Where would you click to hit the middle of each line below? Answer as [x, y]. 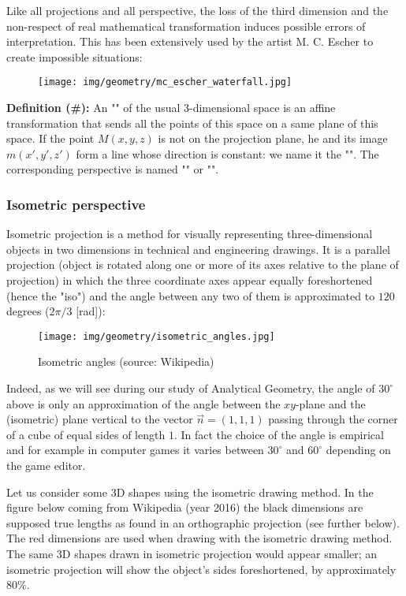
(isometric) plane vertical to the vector [100, 419]
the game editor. [46, 465]
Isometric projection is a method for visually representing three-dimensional [190, 234]
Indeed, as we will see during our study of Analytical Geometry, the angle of [191, 388]
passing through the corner [333, 419]
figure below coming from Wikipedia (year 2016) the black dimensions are [185, 507]
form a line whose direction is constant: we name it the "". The [227, 153]
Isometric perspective [76, 204]
